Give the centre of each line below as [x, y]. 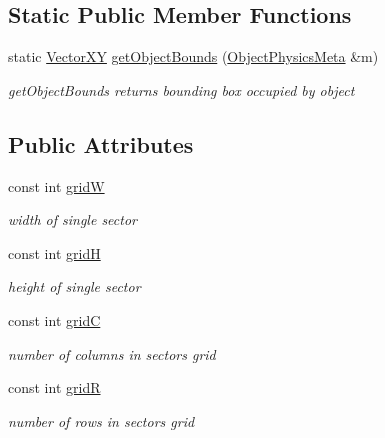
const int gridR [54, 387]
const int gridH [54, 252]
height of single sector [74, 286]
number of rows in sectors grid [101, 420]
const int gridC [54, 319]
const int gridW [56, 185]
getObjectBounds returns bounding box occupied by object [181, 89]
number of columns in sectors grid [112, 353]
